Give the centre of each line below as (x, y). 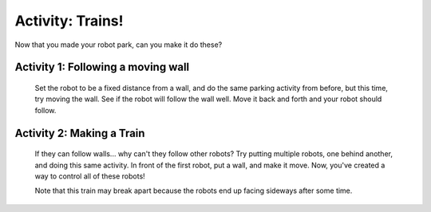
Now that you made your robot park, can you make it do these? (119, 45)
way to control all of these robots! (90, 176)
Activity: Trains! (69, 21)
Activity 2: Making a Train (80, 133)
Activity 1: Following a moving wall (102, 67)
